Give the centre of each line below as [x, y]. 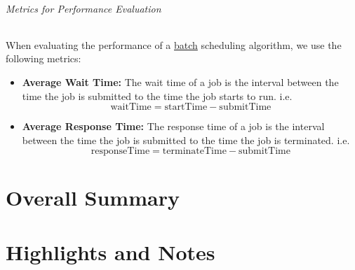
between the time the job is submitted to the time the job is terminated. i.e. [186, 140]
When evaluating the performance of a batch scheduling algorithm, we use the [174, 44]
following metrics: [43, 58]
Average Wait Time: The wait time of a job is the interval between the [180, 81]
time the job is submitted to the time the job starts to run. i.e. [157, 95]
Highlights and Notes [110, 251]
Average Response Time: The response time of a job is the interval [173, 126]
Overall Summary [93, 197]
